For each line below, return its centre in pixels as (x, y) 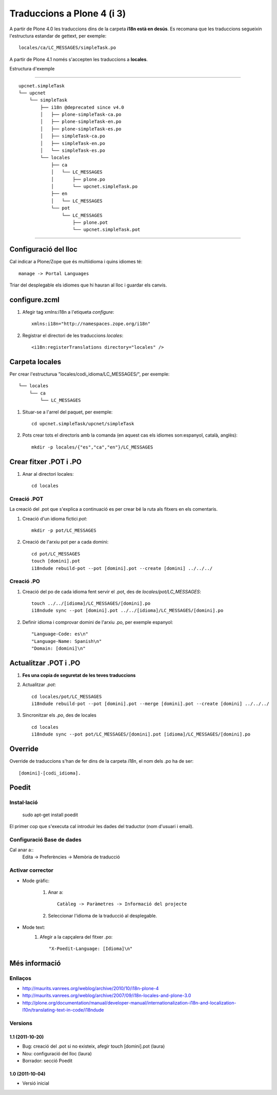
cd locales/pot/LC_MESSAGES (67, 696)
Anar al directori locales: (48, 474)
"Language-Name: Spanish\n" (67, 641)
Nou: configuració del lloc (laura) (57, 1053)
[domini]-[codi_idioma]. (50, 773)
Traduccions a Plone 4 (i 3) (68, 13)
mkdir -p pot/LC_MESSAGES (64, 530)
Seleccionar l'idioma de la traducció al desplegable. (103, 916)
